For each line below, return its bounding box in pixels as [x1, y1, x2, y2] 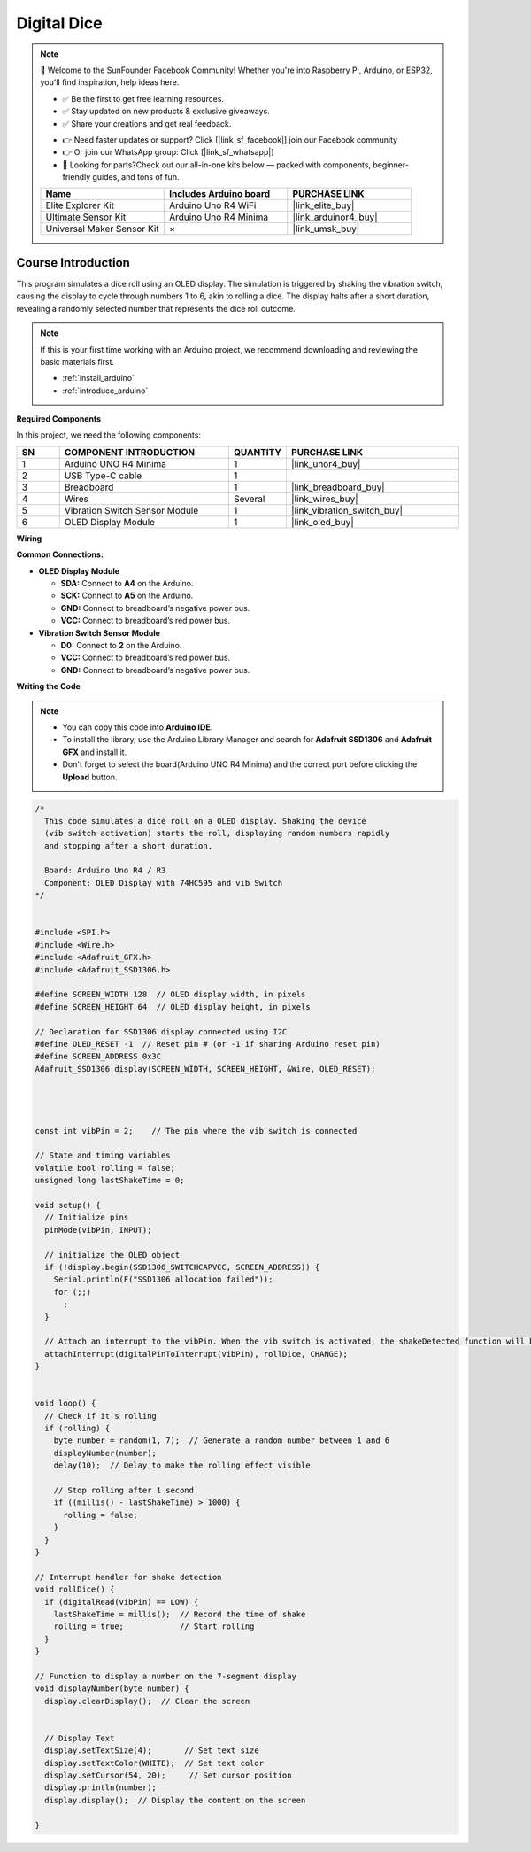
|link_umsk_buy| [292, 222, 360, 235]
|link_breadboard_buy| [290, 481, 385, 493]
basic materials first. [40, 356, 115, 367]
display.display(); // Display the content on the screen [44, 1794, 306, 1805]
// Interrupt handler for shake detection [35, 1572, 222, 1582]
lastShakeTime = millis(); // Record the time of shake [53, 1608, 306, 1619]
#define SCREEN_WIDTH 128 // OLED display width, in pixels [35, 989, 306, 1000]
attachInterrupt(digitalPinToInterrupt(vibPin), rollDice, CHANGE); [44, 1349, 349, 1359]
